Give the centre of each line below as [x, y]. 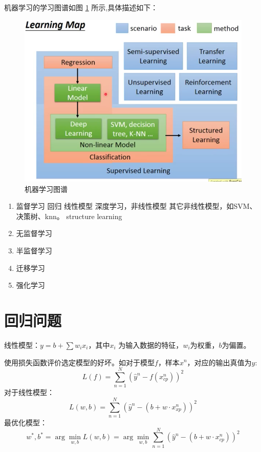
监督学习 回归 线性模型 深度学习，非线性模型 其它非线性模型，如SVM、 [136, 206]
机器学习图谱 [46, 189]
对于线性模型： [29, 392]
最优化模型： [26, 422]
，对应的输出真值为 [219, 362]
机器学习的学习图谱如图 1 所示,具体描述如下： [81, 7]
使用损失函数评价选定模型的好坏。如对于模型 [79, 362]
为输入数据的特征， [151, 345]
